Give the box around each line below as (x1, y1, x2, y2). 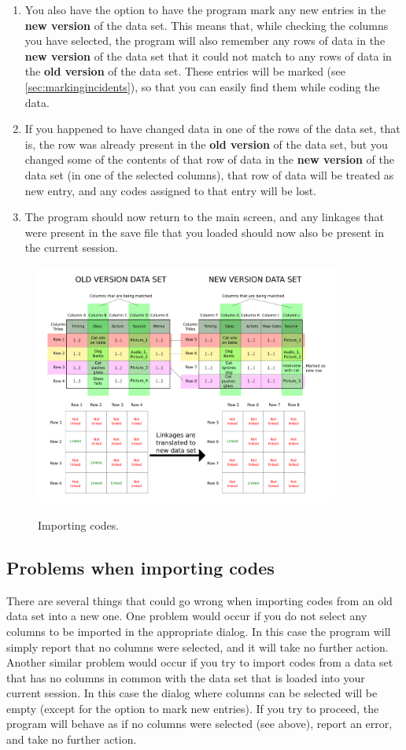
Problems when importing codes (6, 555, 275, 579)
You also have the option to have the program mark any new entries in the (24, 2, 386, 17)
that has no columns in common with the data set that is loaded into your (6, 669, 365, 685)
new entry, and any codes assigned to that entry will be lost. (24, 182, 317, 198)
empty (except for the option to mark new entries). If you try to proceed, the (6, 700, 379, 716)
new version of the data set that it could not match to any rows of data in (24, 47, 392, 64)
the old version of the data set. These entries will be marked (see (24, 63, 345, 79)
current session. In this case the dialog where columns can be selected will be (6, 685, 378, 701)
